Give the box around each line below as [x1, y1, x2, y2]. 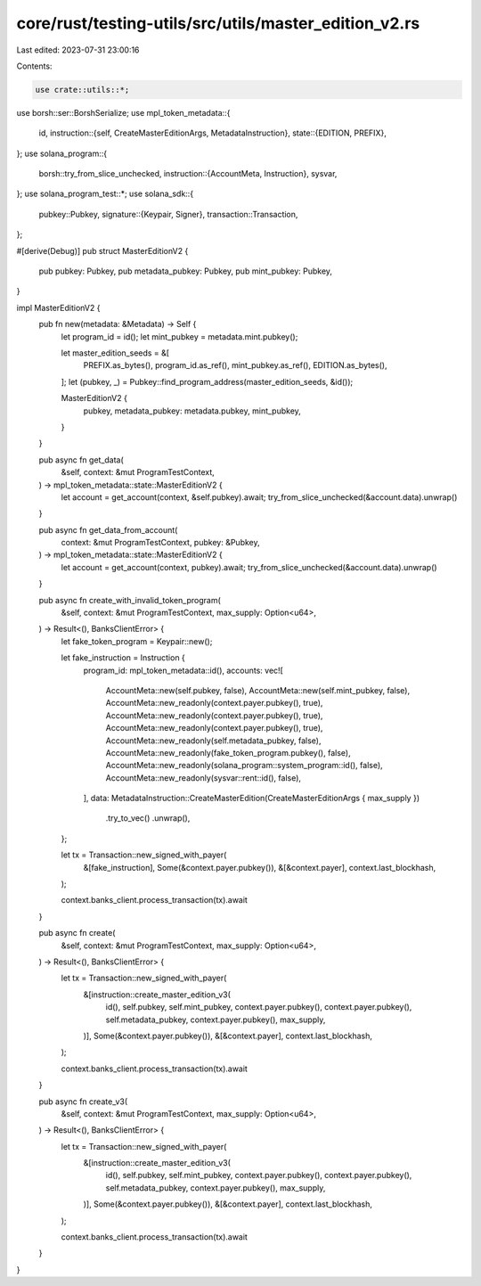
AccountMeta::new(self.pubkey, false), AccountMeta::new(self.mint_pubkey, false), [105, 684, 410, 695]
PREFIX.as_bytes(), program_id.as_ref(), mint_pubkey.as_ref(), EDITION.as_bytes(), [83, 360, 387, 371]
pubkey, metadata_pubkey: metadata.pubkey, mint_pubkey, [83, 405, 302, 416]
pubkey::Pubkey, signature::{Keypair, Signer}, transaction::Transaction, [38, 209, 298, 219]
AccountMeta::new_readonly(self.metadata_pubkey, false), [105, 735, 322, 746]
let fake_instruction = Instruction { [61, 652, 186, 663]
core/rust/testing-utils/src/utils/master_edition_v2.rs [16, 13, 420, 33]
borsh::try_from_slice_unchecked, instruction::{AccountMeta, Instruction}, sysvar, [38, 168, 338, 179]
